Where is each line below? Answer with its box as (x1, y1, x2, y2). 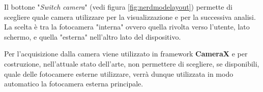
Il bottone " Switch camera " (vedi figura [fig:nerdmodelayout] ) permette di (4, 2, 232, 12)
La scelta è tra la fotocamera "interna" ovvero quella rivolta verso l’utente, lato (4, 21, 250, 32)
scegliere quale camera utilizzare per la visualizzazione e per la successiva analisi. (4, 11, 256, 22)
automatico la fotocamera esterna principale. (4, 78, 143, 89)
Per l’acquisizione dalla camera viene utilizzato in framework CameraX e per (4, 48, 248, 59)
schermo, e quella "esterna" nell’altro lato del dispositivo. (4, 31, 181, 42)
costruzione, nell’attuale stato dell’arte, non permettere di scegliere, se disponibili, (4, 58, 259, 69)
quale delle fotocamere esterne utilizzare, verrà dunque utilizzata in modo (4, 68, 233, 79)
